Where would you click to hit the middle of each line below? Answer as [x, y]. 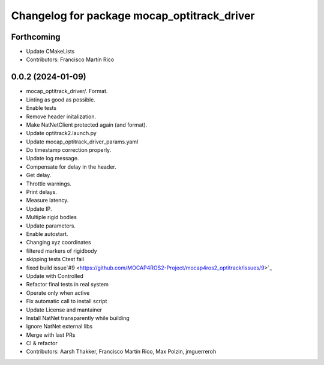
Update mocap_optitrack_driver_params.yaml [82, 142]
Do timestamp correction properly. [69, 150]
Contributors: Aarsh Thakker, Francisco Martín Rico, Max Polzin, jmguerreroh [121, 352]
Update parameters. [51, 226]
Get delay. [39, 175]
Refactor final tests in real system [67, 285]
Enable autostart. [47, 234]
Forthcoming [36, 37]
